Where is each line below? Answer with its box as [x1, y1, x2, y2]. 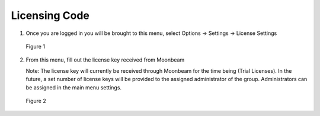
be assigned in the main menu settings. [25, 83, 121, 91]
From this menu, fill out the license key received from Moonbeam [25, 56, 185, 63]
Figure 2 [25, 97, 47, 104]
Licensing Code [11, 9, 90, 22]
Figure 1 [25, 43, 46, 50]
